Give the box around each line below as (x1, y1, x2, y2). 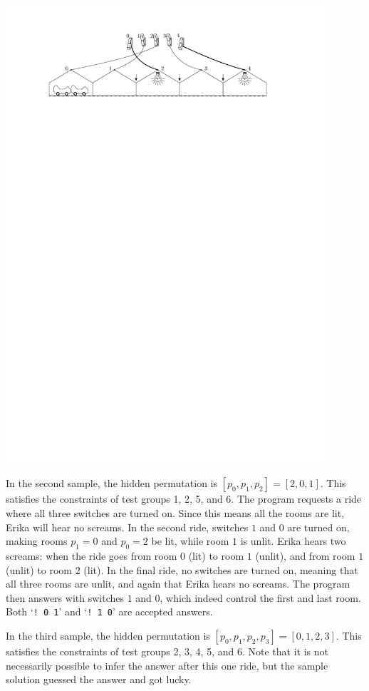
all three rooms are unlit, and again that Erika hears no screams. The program (6, 576, 350, 591)
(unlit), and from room (255, 548, 355, 563)
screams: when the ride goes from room (6, 548, 177, 563)
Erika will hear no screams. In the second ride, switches (6, 519, 249, 534)
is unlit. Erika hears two (240, 533, 346, 548)
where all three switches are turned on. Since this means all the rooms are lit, (6, 505, 345, 520)
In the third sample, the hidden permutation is (6, 628, 210, 643)
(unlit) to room (6, 562, 73, 577)
